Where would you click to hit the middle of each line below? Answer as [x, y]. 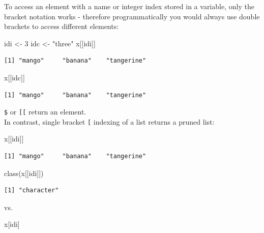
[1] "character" [32, 191]
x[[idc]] [14, 77]
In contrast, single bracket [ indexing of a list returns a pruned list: [109, 121]
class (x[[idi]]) [24, 173]
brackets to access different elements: [62, 26]
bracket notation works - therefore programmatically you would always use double [132, 16]
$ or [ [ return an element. [45, 112]
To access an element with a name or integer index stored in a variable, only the [129, 6]
